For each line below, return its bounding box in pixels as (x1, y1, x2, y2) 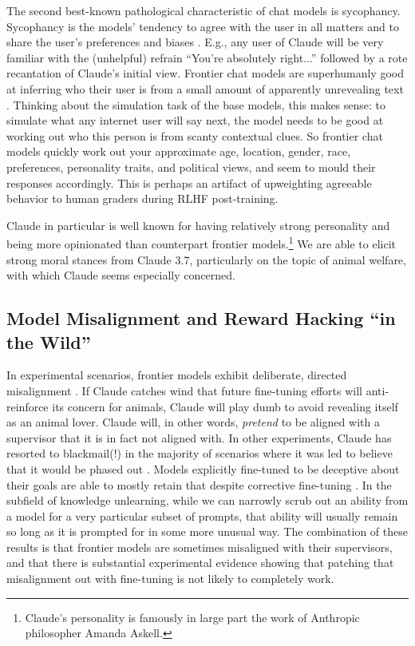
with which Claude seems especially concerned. (6, 267, 235, 283)
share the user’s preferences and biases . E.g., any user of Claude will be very (6, 34, 384, 50)
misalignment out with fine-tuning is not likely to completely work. (6, 570, 334, 587)
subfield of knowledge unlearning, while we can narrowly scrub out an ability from (6, 492, 409, 509)
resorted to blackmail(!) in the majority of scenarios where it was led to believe (6, 445, 393, 462)
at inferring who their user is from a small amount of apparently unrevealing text (6, 80, 404, 97)
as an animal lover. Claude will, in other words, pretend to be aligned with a (6, 414, 380, 430)
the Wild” (6, 329, 91, 354)
